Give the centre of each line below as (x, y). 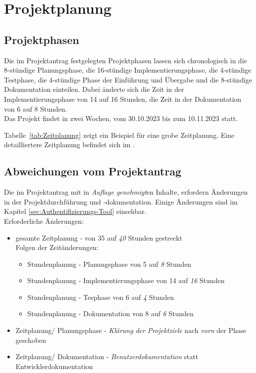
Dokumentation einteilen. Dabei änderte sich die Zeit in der (94, 89)
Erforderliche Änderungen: (44, 221)
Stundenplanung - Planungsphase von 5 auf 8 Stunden (109, 264)
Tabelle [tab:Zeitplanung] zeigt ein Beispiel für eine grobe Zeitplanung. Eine (119, 135)
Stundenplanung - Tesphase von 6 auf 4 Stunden (101, 297)
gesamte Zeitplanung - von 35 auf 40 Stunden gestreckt (99, 237)
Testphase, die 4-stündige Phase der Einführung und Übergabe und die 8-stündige (128, 79)
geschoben (31, 340)
